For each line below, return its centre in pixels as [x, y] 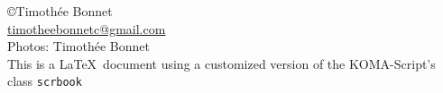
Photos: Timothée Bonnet [78, 46]
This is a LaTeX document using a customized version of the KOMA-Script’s [221, 63]
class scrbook [45, 81]
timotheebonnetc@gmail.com [87, 28]
